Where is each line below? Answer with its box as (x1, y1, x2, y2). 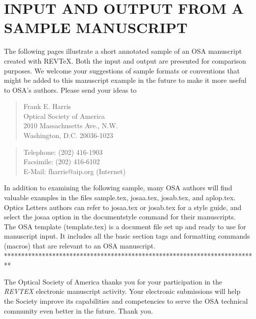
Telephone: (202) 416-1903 (23, 146, 103, 157)
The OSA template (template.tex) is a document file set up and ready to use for (4, 221, 246, 231)
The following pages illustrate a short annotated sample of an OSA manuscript (4, 46, 242, 56)
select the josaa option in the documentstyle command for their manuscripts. (4, 212, 236, 222)
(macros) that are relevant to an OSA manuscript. (4, 241, 156, 250)
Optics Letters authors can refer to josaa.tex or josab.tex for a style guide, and (4, 202, 242, 212)
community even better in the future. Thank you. (4, 305, 153, 316)
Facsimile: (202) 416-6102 (23, 156, 100, 167)
